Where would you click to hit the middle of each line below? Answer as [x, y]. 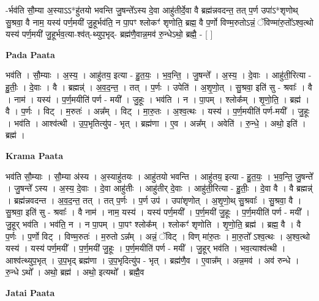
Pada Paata [30, 54]
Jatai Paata [30, 292]
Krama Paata [34, 155]
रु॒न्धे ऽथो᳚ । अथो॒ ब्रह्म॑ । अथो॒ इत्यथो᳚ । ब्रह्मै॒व [75, 272]
